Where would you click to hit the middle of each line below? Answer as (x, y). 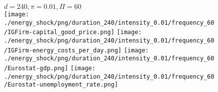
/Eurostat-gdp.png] (36, 68)
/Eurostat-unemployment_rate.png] (61, 85)
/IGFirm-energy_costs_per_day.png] (63, 50)
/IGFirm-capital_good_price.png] (59, 32)
